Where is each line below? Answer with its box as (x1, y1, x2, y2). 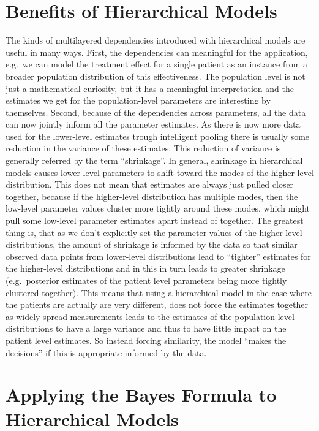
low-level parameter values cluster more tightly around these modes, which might (6, 202, 310, 215)
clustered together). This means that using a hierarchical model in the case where (6, 286, 312, 299)
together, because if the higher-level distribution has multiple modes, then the (6, 189, 298, 202)
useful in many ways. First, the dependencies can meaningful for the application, (6, 45, 308, 58)
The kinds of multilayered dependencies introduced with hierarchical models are (6, 34, 306, 47)
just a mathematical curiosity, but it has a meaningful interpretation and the (6, 82, 294, 94)
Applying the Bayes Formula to (6, 382, 277, 407)
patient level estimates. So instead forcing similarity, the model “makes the (6, 334, 287, 346)
